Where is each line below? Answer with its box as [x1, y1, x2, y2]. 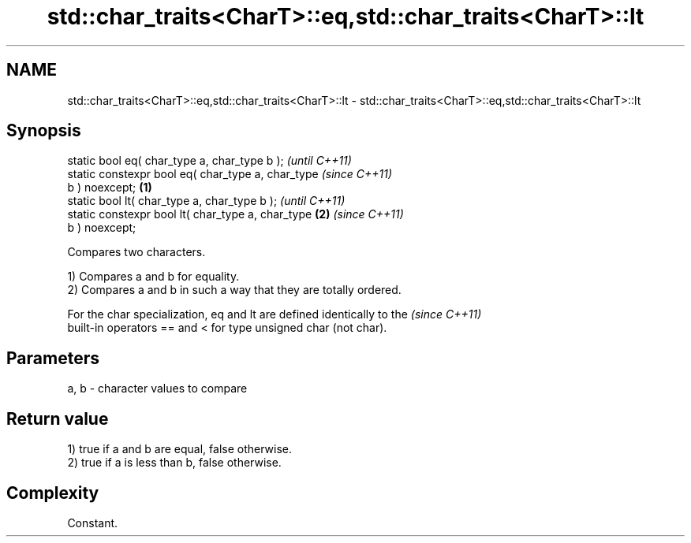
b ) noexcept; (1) [67, 180, 152, 195]
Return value [6, 408, 109, 429]
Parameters [6, 348, 99, 368]
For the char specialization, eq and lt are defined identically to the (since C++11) [67, 307, 482, 322]
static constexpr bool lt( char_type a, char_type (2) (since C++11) [67, 207, 404, 221]
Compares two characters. [67, 245, 206, 259]
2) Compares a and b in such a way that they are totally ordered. [67, 283, 402, 297]
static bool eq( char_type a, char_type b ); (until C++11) [67, 154, 352, 168]
